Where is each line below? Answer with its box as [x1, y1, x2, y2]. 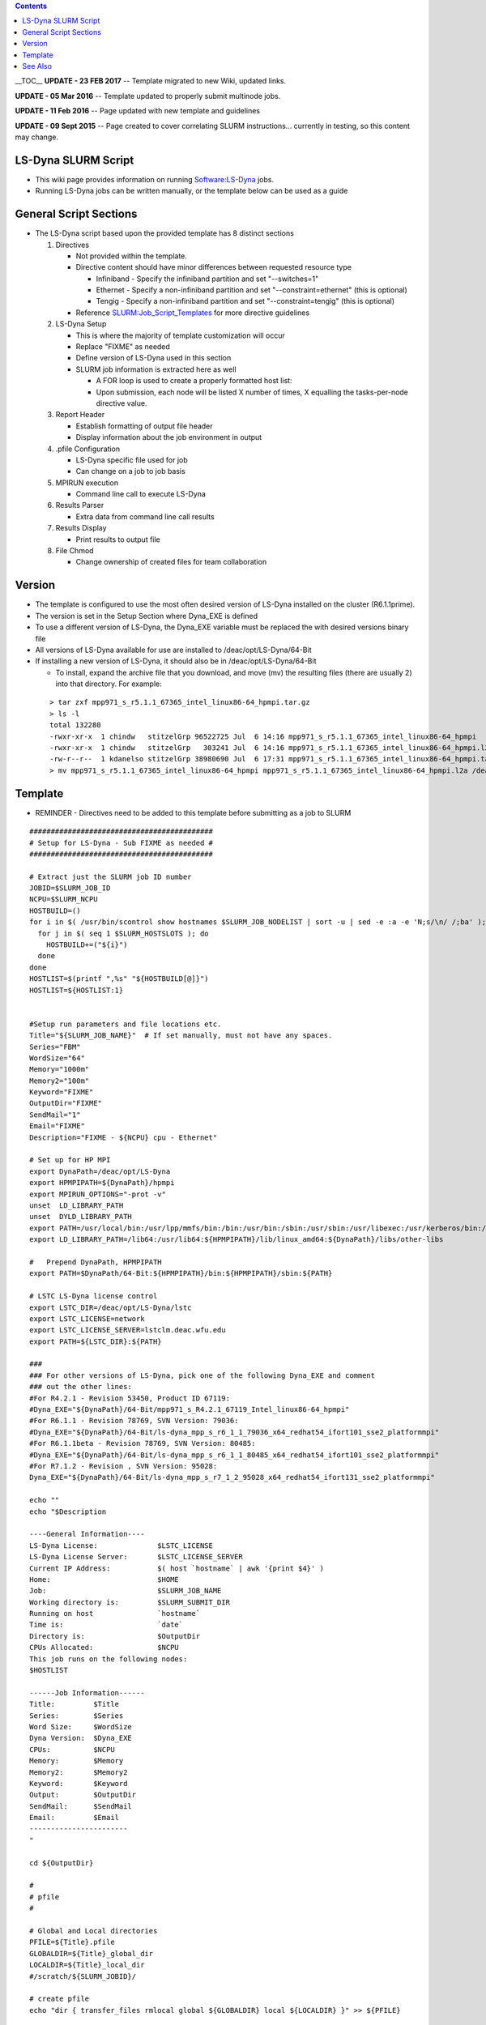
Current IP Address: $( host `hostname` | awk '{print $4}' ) [29, 1563, 324, 1573]
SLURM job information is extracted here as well [75, 364, 237, 374]
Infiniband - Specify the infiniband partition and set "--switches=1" [96, 274, 319, 283]
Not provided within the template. [75, 251, 188, 261]
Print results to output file [75, 535, 161, 544]
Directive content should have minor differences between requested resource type [75, 262, 352, 272]
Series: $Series [29, 1711, 124, 1720]
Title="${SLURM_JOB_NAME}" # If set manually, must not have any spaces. [29, 1031, 333, 1040]
